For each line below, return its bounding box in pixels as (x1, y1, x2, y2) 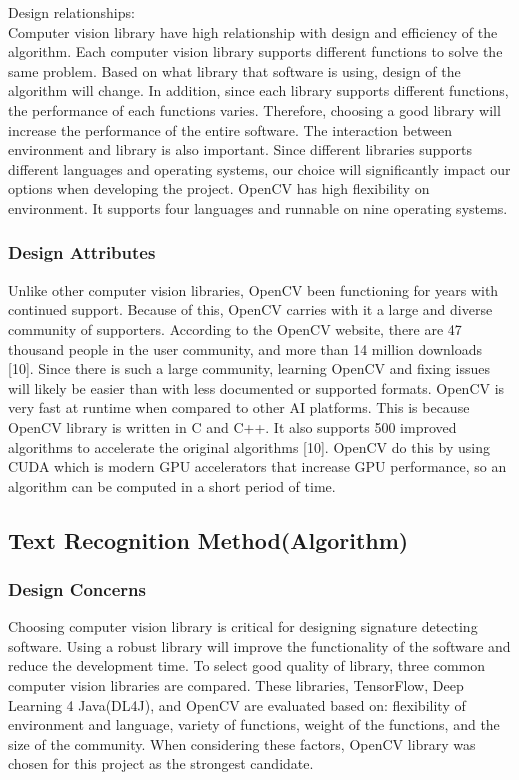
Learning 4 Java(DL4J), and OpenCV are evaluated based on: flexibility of (8, 694, 466, 715)
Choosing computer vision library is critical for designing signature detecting (8, 616, 478, 637)
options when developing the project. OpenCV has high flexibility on (8, 178, 430, 199)
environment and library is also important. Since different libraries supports (8, 139, 472, 160)
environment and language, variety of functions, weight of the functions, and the (8, 714, 500, 735)
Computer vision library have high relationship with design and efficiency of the (8, 21, 498, 42)
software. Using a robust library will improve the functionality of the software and (8, 635, 511, 656)
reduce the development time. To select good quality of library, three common (8, 655, 485, 676)
